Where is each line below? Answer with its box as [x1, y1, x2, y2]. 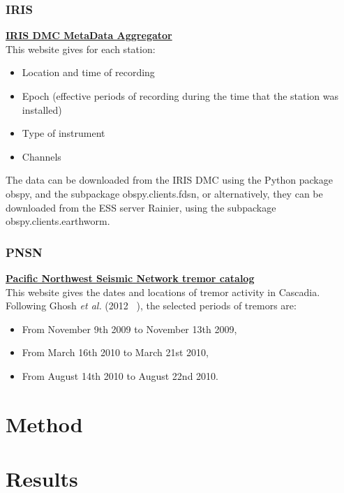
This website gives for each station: [6, 41, 156, 56]
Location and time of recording [22, 65, 155, 80]
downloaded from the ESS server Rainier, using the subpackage [6, 200, 276, 214]
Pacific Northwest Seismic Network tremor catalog [6, 270, 255, 285]
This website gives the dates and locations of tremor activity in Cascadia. [6, 284, 320, 299]
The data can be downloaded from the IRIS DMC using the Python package [6, 172, 333, 187]
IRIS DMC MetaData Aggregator [6, 28, 172, 43]
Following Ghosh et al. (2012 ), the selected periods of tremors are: [6, 298, 297, 313]
